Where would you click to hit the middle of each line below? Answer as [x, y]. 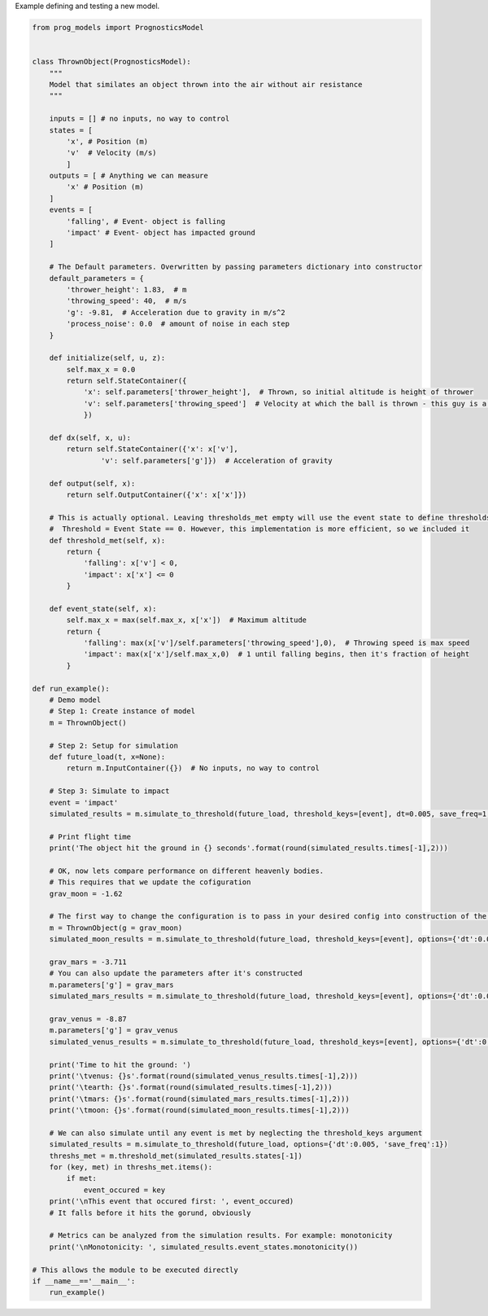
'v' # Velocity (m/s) [112, 153]
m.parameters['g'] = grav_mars [111, 985]
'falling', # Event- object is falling [146, 221]
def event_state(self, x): [103, 608]
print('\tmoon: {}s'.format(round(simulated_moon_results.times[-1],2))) [199, 1110]
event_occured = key [124, 1190]
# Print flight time [90, 836]
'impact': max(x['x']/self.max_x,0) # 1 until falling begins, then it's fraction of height [277, 654]
